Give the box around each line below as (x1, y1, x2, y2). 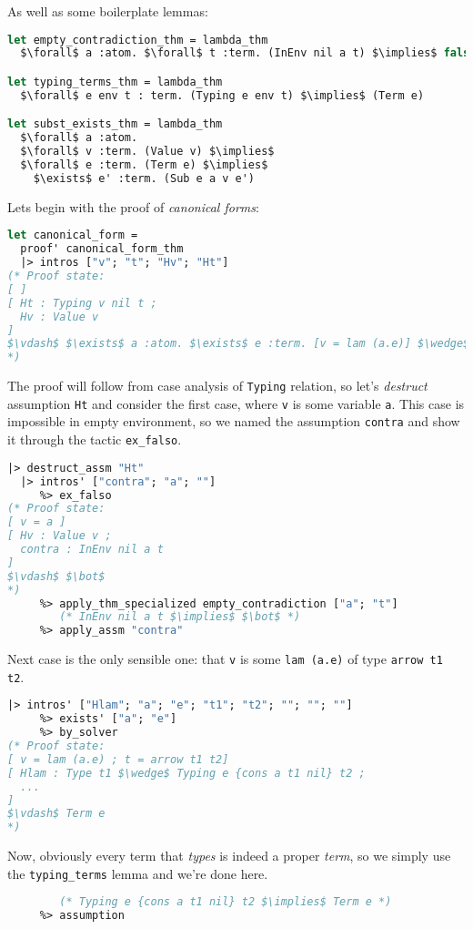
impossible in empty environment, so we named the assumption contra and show (7, 412, 460, 431)
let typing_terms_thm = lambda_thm (7, 76, 223, 88)
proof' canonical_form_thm (20, 242, 184, 256)
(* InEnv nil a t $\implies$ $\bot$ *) (59, 610, 301, 624)
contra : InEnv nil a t (20, 543, 164, 556)
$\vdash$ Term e (7, 807, 106, 821)
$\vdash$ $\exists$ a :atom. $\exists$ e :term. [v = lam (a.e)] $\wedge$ (7, 337, 470, 351)
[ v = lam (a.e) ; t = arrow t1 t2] (7, 752, 229, 766)
